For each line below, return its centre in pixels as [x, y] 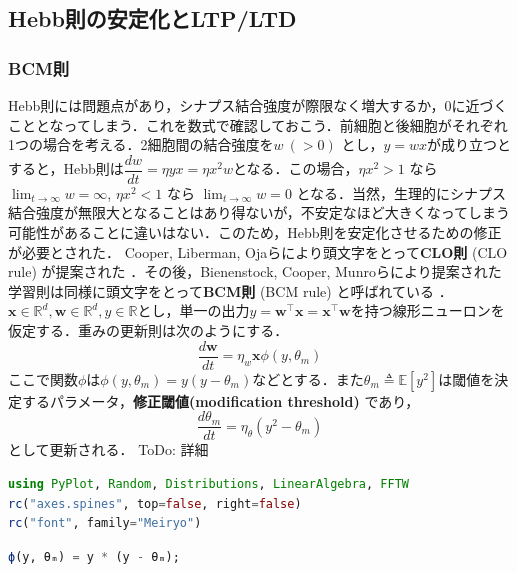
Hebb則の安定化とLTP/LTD [152, 18]
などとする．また [308, 378]
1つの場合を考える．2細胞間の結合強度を [141, 144]
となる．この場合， [295, 168]
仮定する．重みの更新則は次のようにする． [148, 330]
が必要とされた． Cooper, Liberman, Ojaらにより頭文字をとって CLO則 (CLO [258, 251]
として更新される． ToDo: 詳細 [108, 449]
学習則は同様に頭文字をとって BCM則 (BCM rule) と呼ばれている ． [230, 290]
